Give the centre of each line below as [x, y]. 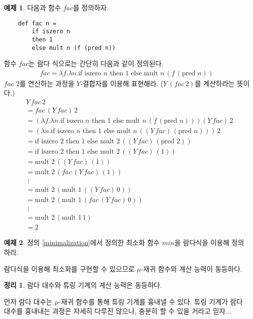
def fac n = [37, 23]
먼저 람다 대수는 [28, 301]
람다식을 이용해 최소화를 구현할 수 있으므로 [69, 268]
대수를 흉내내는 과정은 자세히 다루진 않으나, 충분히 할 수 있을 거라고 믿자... [118, 311]
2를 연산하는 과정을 [45, 83]
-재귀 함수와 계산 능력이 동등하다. [192, 268]
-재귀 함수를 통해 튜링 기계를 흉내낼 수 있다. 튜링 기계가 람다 [151, 301]
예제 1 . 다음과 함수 [32, 7]
